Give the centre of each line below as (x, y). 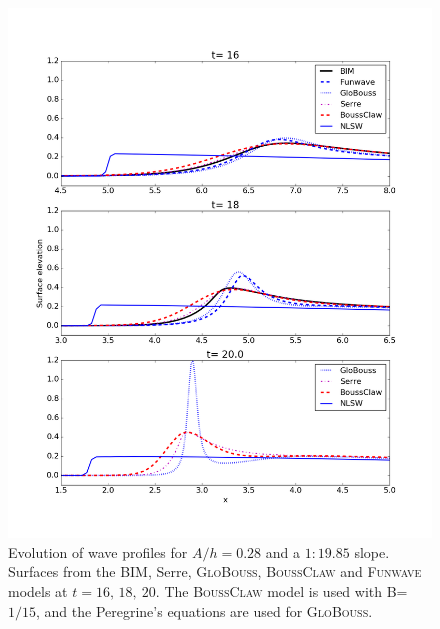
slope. (372, 551)
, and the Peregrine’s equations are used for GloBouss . (204, 610)
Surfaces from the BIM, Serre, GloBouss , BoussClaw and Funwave (215, 571)
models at (38, 590)
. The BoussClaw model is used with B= (281, 590)
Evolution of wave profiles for (98, 551)
